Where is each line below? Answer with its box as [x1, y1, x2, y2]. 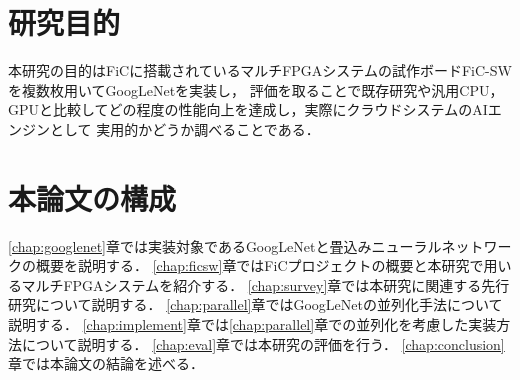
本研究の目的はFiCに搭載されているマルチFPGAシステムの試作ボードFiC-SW [8, 60, 512, 81]
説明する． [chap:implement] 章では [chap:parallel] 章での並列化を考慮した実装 [8, 314, 497, 334]
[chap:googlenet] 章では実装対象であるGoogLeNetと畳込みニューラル [8, 235, 442, 256]
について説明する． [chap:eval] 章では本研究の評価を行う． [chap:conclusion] [21, 333, 505, 354]
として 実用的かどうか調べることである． [49, 118, 320, 139]
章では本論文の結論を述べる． [8, 353, 204, 374]
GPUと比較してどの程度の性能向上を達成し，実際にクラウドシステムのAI [8, 99, 488, 120]
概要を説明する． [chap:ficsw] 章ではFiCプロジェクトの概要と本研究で [35, 255, 484, 276]
